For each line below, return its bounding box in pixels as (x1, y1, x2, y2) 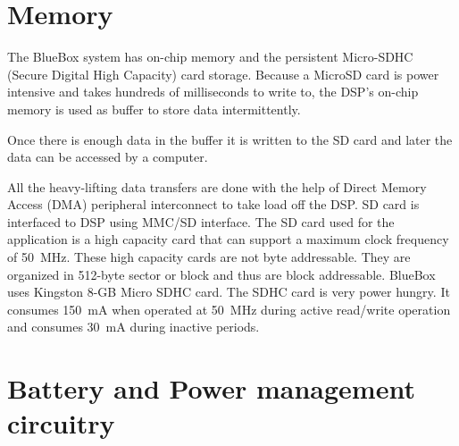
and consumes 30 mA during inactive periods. (7, 317, 260, 336)
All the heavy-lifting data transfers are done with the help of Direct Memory (7, 177, 427, 196)
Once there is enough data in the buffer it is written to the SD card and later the (7, 130, 453, 148)
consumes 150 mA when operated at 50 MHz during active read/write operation (7, 299, 451, 318)
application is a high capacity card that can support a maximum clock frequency (7, 230, 449, 248)
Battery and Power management (7, 370, 415, 407)
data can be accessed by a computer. (7, 147, 208, 166)
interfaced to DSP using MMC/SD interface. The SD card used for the (7, 212, 395, 231)
